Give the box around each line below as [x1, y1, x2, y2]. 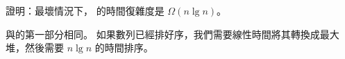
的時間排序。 [94, 40, 153, 55]
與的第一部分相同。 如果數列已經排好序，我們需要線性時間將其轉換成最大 [6, 26, 339, 41]
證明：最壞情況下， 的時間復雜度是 [6, 3, 165, 17]
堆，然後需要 [6, 40, 64, 55]
